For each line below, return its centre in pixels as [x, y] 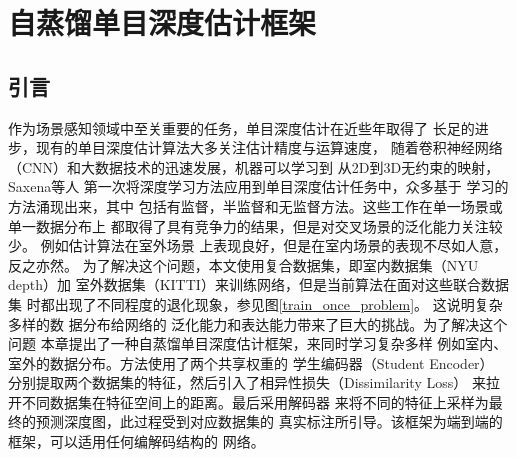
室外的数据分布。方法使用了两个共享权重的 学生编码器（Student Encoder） [251, 362]
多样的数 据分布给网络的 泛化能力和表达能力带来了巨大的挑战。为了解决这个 [258, 323]
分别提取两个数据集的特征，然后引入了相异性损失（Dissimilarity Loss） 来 [247, 382]
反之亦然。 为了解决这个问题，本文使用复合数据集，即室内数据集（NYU [243, 264]
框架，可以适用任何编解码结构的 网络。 [136, 441]
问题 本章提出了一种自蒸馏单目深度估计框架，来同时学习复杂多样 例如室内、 [258, 343]
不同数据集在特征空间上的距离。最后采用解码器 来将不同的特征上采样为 [255, 401]
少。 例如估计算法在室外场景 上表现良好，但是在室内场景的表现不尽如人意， [258, 245]
